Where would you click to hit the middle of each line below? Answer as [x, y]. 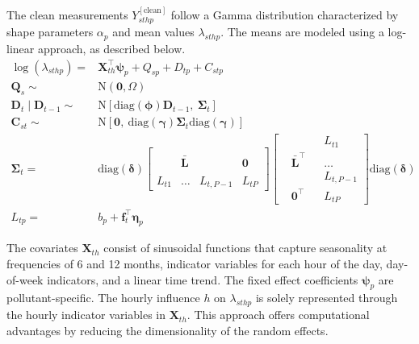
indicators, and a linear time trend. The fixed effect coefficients [203, 279]
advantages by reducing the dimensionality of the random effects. [168, 330]
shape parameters [50, 32]
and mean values [153, 32]
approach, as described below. [111, 49]
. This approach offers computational [278, 315]
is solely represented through [327, 298]
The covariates [42, 248]
